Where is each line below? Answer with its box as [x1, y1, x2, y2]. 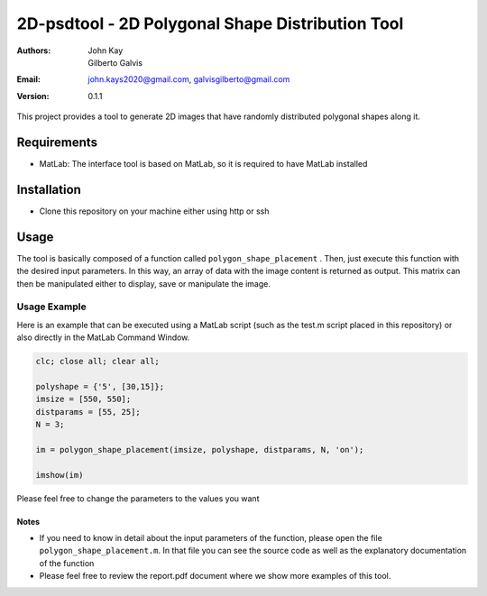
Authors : [16, 45, 51, 56]
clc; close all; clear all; [35, 356, 160, 367]
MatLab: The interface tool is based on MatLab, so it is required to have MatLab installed [39, 159, 368, 170]
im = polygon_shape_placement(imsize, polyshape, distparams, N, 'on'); [35, 445, 364, 454]
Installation [16, 181, 81, 197]
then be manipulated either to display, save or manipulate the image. [16, 278, 271, 289]
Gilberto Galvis [87, 57, 143, 68]
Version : [16, 90, 50, 101]
